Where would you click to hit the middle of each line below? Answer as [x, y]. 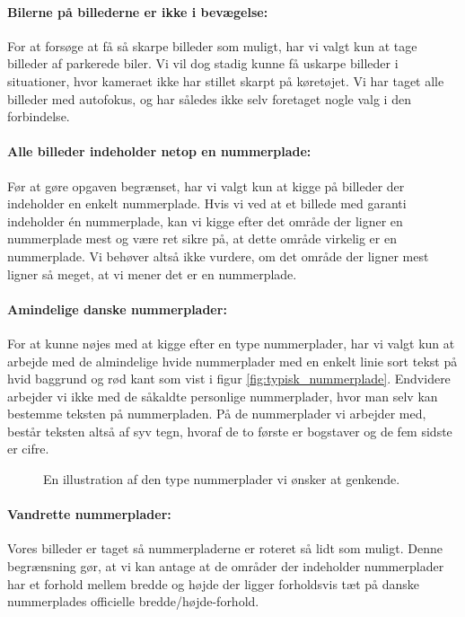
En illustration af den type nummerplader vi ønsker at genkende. [222, 479]
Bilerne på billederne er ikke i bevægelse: [138, 11]
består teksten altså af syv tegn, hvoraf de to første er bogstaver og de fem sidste [230, 431]
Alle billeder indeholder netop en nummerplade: [159, 151]
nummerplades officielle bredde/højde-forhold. [133, 601]
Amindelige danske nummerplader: [117, 308]
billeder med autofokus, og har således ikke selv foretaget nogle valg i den [209, 98]
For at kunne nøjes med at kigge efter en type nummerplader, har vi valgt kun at [231, 343]
